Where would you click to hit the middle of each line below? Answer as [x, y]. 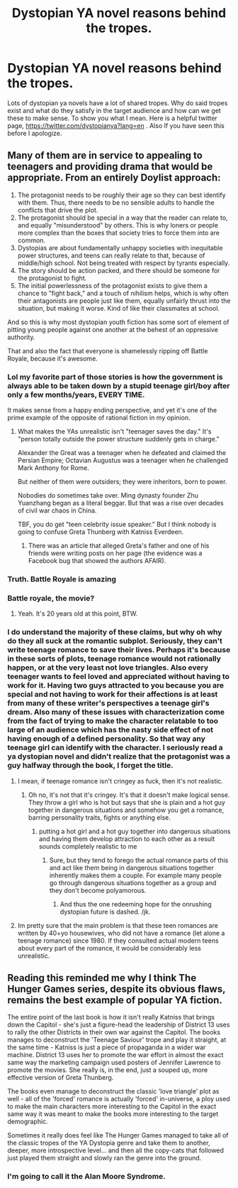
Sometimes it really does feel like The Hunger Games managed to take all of [118, 1135]
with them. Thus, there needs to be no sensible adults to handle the [116, 202]
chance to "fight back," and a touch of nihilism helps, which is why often [123, 293]
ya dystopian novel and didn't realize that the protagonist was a [119, 756]
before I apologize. [35, 133]
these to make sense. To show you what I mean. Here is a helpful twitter [112, 118]
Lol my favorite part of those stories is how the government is [115, 377]
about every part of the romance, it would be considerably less [109, 948]
